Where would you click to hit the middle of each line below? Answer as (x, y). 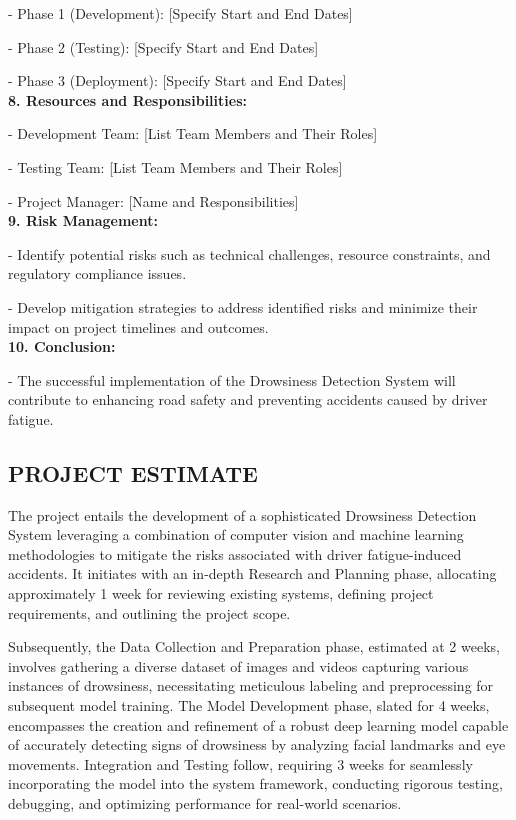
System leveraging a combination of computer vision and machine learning (236, 534)
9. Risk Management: (83, 220)
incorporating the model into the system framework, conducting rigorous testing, (255, 783)
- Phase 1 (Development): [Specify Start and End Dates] (180, 13)
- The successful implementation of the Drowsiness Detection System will (232, 379)
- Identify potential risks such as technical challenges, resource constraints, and (249, 253)
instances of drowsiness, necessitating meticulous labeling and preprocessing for (251, 685)
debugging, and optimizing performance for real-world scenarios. (205, 803)
